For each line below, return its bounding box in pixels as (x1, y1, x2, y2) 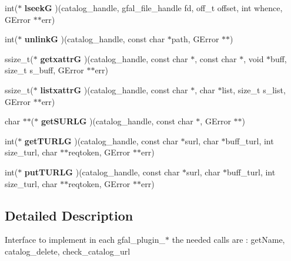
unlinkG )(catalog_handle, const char (24, 33, 165, 45)
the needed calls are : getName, (172, 233, 285, 246)
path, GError (171, 33, 219, 45)
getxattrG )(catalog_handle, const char (40, 52, 188, 65)
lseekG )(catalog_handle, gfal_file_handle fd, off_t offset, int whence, (24, 2, 283, 13)
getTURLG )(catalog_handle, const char (24, 134, 178, 147)
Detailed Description (5, 206, 133, 224)
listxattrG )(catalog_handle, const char (40, 83, 188, 96)
